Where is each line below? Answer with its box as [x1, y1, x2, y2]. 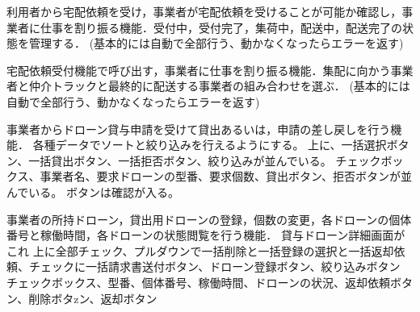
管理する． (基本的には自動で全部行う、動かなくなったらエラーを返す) [28, 35, 404, 52]
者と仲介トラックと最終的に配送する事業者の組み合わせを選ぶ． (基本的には [6, 77, 410, 94]
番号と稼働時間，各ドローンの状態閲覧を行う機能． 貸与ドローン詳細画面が [6, 227, 405, 243]
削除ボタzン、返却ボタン [28, 289, 157, 306]
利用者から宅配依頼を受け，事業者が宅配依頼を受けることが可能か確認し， [6, 3, 402, 19]
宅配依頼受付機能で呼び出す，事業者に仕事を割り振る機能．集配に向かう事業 [6, 61, 414, 78]
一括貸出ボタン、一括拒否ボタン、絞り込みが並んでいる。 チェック [28, 152, 381, 168]
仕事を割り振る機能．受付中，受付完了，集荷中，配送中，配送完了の [40, 19, 402, 35]
